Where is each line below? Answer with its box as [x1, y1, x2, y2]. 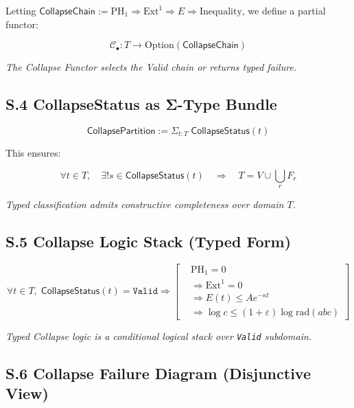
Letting [5, 3, 36, 17]
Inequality [199, 7, 242, 16]
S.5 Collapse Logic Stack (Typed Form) [5, 230, 292, 251]
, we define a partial [241, 3, 326, 17]
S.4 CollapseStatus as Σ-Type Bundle [5, 93, 277, 115]
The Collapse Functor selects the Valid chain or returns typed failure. [5, 60, 297, 74]
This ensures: [5, 145, 61, 159]
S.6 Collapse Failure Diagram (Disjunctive [5, 362, 311, 383]
